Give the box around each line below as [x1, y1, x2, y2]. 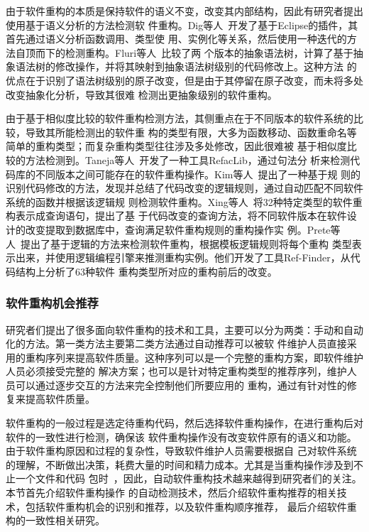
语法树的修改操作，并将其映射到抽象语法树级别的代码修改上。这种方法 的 [15, 59, 357, 74]
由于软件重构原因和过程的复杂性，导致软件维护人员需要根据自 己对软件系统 [6, 443, 357, 458]
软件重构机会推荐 [6, 294, 99, 312]
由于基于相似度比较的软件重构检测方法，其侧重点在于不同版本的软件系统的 [6, 111, 353, 126]
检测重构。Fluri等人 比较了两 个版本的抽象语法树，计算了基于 [65, 45, 353, 60]
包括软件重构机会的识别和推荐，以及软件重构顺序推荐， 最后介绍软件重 [25, 499, 357, 514]
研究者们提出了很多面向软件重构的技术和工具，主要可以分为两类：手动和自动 [6, 322, 363, 337]
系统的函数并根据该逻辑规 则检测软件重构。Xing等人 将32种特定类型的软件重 [6, 194, 363, 209]
